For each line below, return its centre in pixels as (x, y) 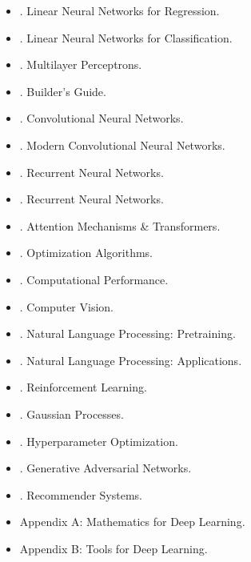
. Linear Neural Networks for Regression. (120, 10)
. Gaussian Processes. (72, 413)
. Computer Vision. (66, 306)
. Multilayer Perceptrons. (81, 64)
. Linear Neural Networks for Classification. (126, 37)
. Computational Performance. (94, 279)
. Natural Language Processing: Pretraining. (127, 333)
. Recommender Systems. (81, 494)
